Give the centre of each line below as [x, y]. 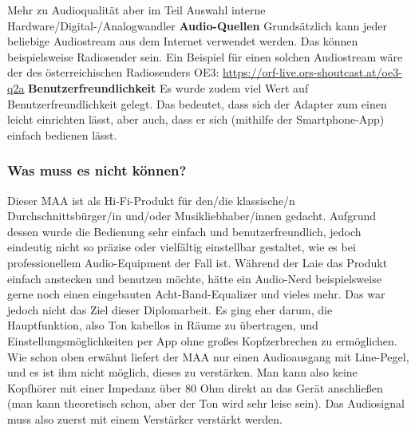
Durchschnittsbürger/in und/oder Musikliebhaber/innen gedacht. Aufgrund [192, 216]
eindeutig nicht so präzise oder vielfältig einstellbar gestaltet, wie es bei [182, 247]
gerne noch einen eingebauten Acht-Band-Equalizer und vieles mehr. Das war [196, 294]
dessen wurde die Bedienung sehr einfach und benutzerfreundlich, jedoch [184, 231]
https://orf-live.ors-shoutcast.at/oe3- [312, 72]
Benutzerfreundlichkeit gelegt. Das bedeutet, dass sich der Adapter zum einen [197, 103]
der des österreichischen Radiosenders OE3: [113, 72]
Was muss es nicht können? [97, 170]
